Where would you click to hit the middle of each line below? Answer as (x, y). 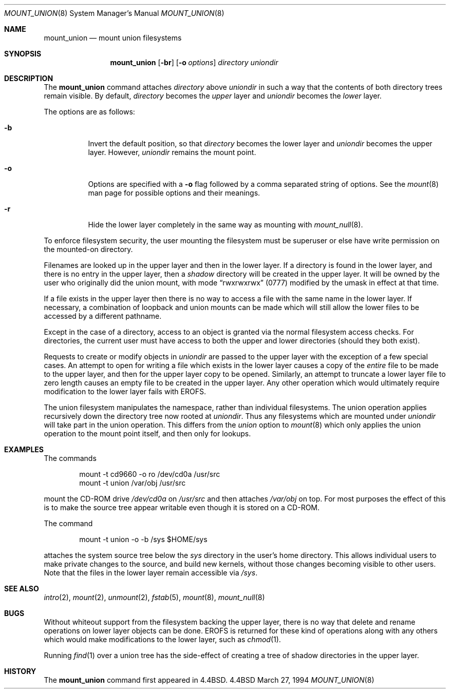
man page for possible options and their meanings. (174, 193)
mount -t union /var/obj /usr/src (133, 483)
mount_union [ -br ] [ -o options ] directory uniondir (194, 62)
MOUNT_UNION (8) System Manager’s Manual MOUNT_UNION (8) (114, 13)
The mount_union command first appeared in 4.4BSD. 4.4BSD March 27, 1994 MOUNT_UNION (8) (209, 680)
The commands (70, 458)
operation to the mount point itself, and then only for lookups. (147, 434)
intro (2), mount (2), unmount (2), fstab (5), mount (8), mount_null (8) (154, 597)
